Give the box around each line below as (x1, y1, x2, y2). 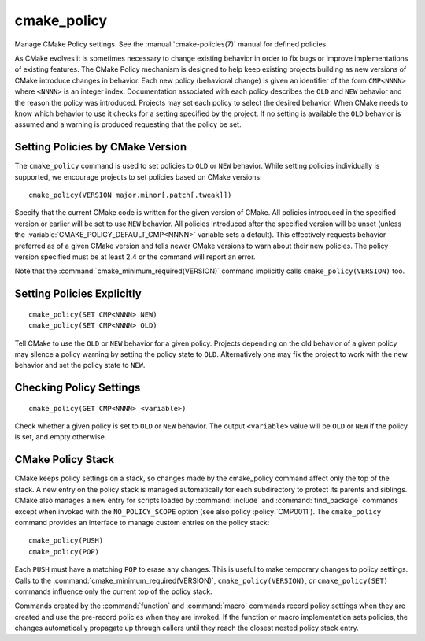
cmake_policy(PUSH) (28, 536, 104, 545)
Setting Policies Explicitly (14, 287, 142, 301)
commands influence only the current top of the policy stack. (14, 587, 213, 596)
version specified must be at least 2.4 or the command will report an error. (14, 252, 256, 261)
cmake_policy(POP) (28, 547, 100, 556)
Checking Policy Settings (14, 381, 141, 395)
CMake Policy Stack (14, 453, 115, 466)
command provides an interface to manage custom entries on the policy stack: (14, 517, 270, 527)
